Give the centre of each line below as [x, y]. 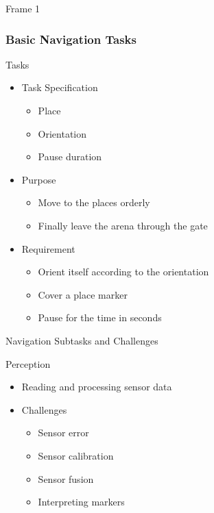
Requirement [48, 248]
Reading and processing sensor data [97, 387]
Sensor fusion [66, 478]
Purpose [39, 179]
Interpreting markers [81, 502]
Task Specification [60, 87]
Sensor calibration [76, 455]
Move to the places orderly [94, 202]
